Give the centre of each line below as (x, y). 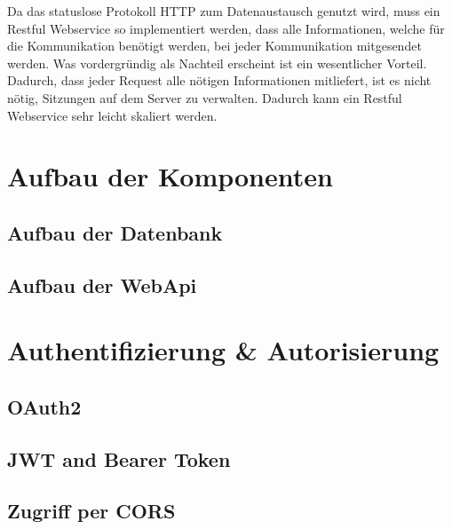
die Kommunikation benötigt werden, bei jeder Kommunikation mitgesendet (214, 46)
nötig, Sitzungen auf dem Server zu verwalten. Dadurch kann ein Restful (205, 97)
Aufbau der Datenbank (115, 232)
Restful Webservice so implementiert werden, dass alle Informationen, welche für (226, 28)
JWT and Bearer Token (119, 458)
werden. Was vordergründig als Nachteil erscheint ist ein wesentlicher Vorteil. (217, 63)
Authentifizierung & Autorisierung (223, 350)
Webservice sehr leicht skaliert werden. (112, 115)
